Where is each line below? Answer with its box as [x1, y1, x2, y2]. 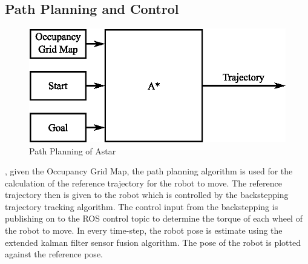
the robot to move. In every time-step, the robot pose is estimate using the [5, 224, 283, 237]
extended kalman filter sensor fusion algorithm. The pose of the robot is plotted [5, 236, 301, 248]
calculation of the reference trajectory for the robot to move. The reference [5, 176, 283, 189]
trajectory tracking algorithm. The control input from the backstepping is [5, 200, 278, 213]
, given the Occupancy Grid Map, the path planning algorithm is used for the [5, 165, 293, 177]
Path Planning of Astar [29, 144, 116, 157]
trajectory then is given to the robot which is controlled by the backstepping [5, 188, 289, 201]
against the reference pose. [5, 248, 103, 260]
